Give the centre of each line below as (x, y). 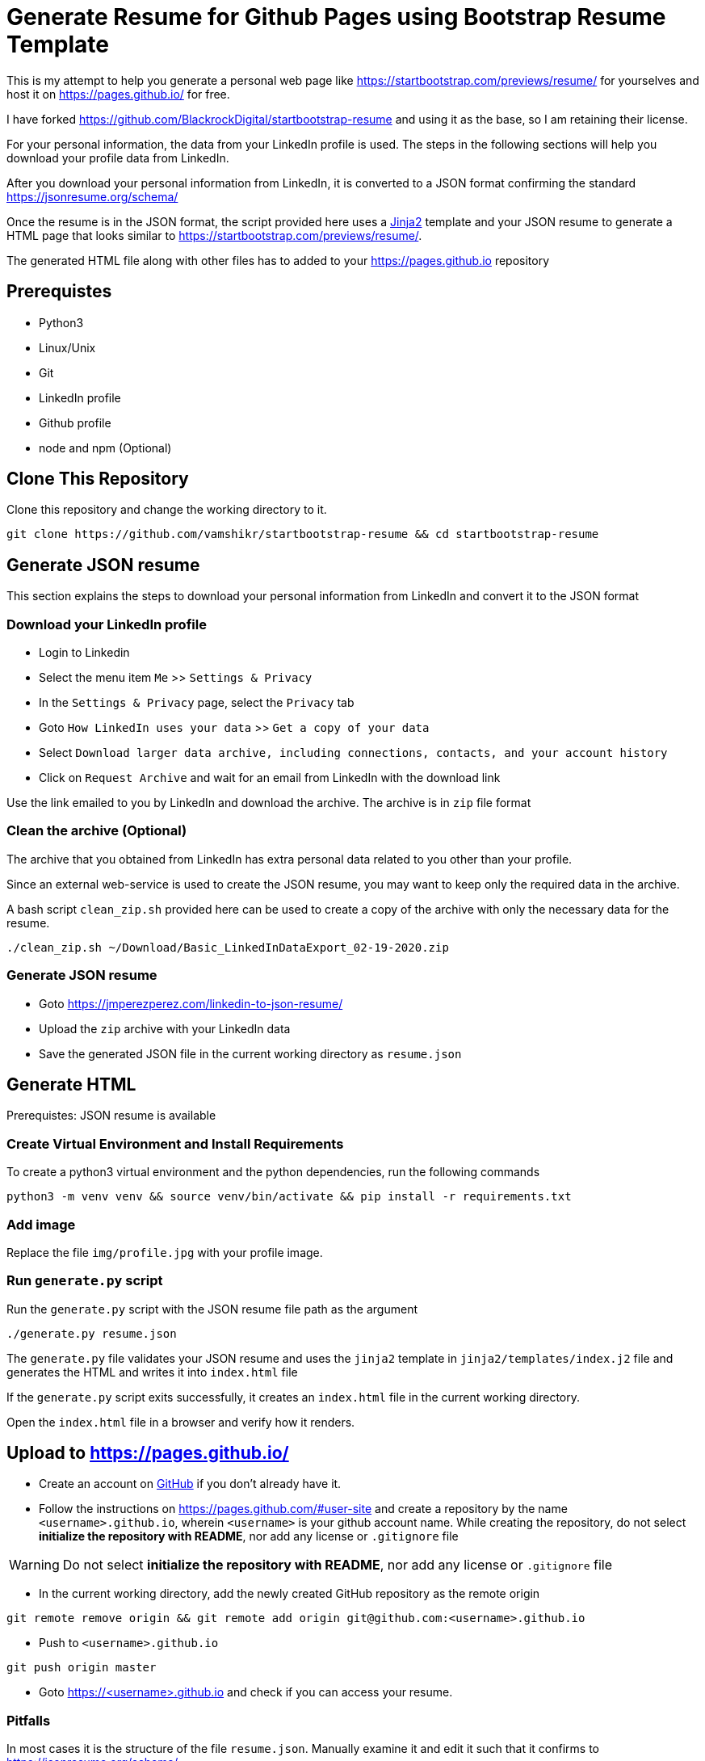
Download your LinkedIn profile (107, 624)
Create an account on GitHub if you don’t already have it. (190, 1484)
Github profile (75, 422)
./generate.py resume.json (92, 1333)
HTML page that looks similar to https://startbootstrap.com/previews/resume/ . (214, 235)
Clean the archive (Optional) (97, 831)
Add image (41, 1224)
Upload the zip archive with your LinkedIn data (165, 1028)
